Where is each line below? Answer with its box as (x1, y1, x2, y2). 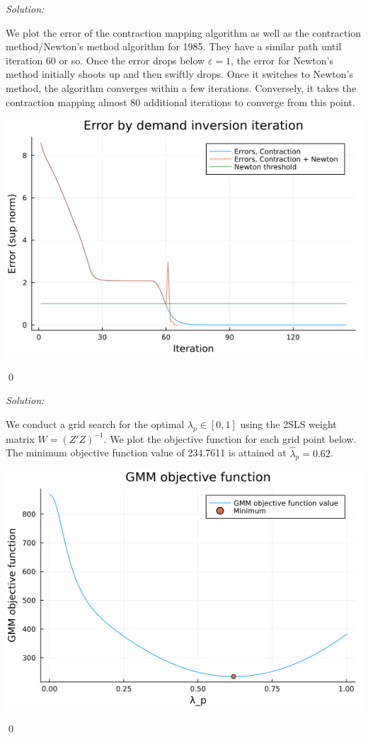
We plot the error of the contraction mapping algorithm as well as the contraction (6, 25, 362, 40)
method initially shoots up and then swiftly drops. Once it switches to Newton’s (6, 67, 353, 81)
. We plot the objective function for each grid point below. (103, 431, 357, 446)
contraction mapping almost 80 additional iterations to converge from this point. (6, 94, 355, 109)
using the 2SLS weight (240, 416, 337, 431)
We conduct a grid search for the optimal (6, 416, 185, 431)
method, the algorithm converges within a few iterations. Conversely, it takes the (6, 80, 357, 95)
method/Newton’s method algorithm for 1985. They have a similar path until (6, 39, 342, 54)
